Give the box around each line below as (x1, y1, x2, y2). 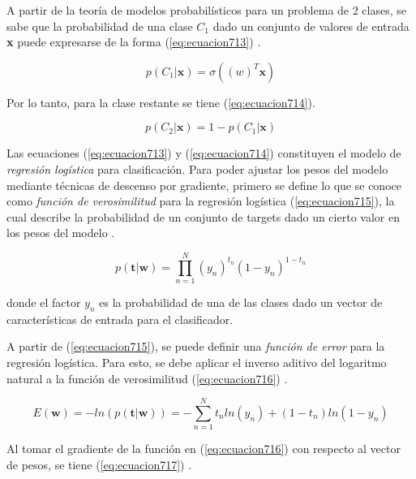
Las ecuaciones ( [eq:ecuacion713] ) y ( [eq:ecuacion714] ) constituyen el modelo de (6, 145, 401, 162)
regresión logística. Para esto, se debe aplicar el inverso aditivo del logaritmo (6, 354, 387, 371)
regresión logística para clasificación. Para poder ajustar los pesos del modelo (6, 160, 388, 177)
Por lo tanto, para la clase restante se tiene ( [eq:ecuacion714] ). (6, 93, 315, 110)
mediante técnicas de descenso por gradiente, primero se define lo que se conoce (6, 176, 401, 193)
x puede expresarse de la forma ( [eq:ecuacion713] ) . (6, 33, 261, 50)
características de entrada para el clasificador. (6, 310, 234, 327)
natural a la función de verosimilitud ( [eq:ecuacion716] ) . (6, 369, 288, 386)
